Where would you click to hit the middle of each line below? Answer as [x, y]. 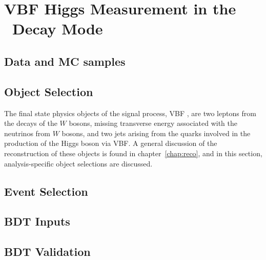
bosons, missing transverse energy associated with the [153, 123]
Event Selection [46, 191]
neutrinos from [27, 133]
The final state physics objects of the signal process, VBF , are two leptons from [130, 113]
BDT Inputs [37, 221]
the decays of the [31, 123]
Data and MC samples [65, 61]
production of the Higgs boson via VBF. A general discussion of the [111, 143]
